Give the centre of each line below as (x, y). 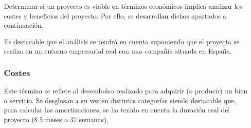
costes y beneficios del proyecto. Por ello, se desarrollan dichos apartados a (115, 15)
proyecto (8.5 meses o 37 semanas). (56, 119)
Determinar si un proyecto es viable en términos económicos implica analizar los (123, 6)
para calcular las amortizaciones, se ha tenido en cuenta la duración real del (117, 110)
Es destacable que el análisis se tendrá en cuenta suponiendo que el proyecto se (122, 41)
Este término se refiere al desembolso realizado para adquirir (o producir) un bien (126, 91)
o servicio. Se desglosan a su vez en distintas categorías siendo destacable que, (120, 100)
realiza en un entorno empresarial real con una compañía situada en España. (118, 51)
